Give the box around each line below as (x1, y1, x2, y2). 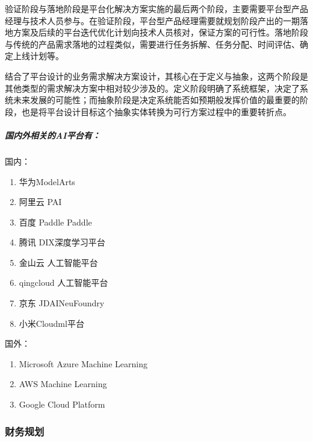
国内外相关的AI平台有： (5, 128, 101, 141)
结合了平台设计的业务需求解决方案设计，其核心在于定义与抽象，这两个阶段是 (5, 69, 308, 82)
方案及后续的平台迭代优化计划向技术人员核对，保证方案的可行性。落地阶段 (13, 26, 308, 39)
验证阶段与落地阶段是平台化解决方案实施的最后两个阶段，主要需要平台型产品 (5, 2, 308, 14)
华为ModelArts (19, 175, 75, 188)
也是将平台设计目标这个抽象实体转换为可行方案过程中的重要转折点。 (21, 105, 291, 118)
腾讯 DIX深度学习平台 (19, 236, 105, 248)
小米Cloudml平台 (19, 317, 84, 329)
